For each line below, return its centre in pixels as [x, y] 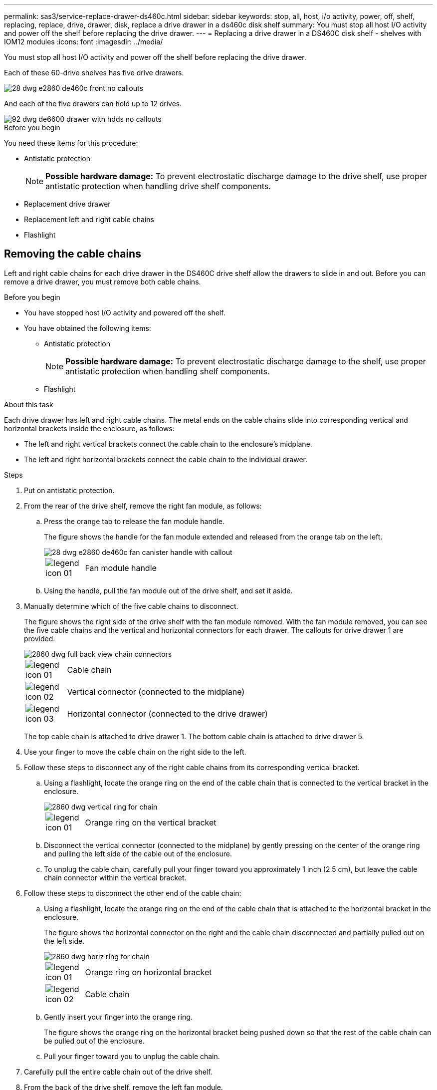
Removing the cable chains [73, 254]
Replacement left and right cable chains [89, 219]
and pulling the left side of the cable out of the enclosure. [138, 853]
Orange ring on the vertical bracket [151, 822]
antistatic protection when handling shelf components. [168, 371]
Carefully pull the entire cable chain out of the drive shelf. [118, 1072]
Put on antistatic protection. [69, 490]
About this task [29, 404]
